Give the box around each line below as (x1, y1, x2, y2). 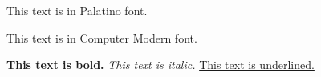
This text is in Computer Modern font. (6, 29, 197, 46)
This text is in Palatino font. (6, 2, 148, 18)
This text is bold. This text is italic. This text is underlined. (6, 56, 315, 73)
